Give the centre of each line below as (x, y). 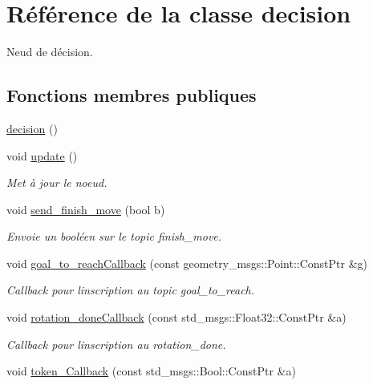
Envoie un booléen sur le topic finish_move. (114, 236)
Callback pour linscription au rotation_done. (116, 344)
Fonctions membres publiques (132, 95)
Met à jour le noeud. (57, 182)
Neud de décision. (50, 52)
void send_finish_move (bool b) (86, 209)
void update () (42, 155)
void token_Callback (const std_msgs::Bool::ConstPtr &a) (151, 371)
